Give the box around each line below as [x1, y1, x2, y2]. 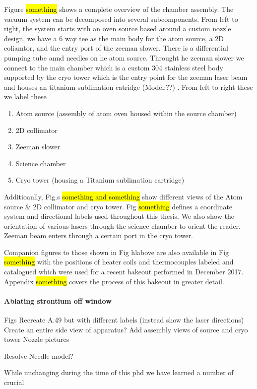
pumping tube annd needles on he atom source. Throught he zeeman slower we [4, 52, 244, 63]
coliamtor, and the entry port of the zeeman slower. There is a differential [4, 43, 228, 53]
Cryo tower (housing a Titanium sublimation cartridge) [15, 175, 185, 185]
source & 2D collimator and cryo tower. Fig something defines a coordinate [4, 201, 233, 211]
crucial [4, 377, 24, 388]
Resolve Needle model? [4, 350, 73, 361]
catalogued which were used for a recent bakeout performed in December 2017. [4, 266, 244, 277]
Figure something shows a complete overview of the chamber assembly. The [4, 4, 234, 14]
